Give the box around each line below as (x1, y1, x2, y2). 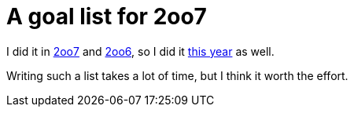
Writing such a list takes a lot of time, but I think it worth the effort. (6, 68, 348, 82)
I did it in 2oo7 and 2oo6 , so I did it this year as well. (6, 44, 275, 58)
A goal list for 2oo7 (6, 3, 207, 30)
